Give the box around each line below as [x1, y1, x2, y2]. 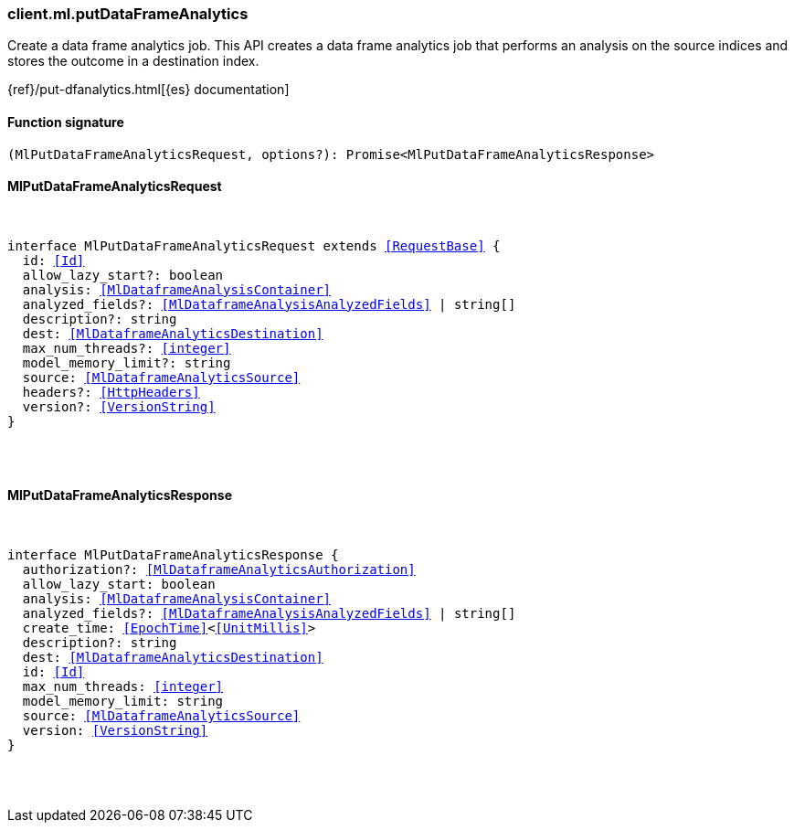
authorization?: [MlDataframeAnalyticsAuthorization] [22, 562, 416, 578]
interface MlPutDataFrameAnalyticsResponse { [7, 548, 339, 563]
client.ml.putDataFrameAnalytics [7, 5, 249, 23]
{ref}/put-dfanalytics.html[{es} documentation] [7, 81, 290, 98]
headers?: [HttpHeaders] [22, 384, 200, 399]
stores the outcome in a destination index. [7, 53, 259, 69]
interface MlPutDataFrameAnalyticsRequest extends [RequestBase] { [7, 238, 501, 253]
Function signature [7, 113, 124, 130]
